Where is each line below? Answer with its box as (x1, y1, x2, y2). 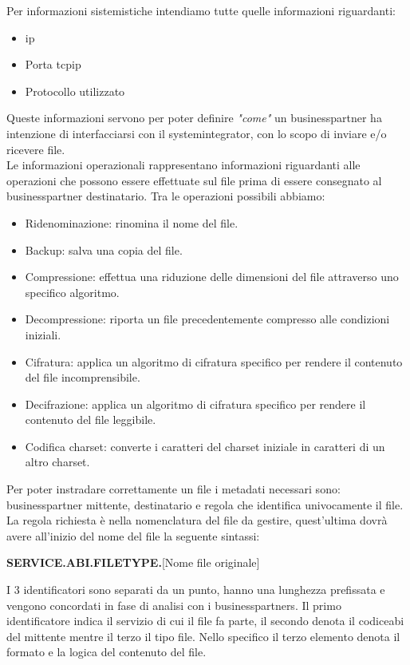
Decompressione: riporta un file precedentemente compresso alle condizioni (25, 311, 390, 327)
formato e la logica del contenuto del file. (6, 643, 207, 660)
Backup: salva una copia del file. (25, 241, 183, 258)
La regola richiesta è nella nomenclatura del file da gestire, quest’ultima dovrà (6, 512, 388, 528)
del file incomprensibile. (25, 369, 140, 386)
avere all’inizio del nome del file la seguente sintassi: (6, 527, 260, 544)
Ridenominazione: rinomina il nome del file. (25, 214, 239, 231)
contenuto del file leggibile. (25, 411, 156, 428)
